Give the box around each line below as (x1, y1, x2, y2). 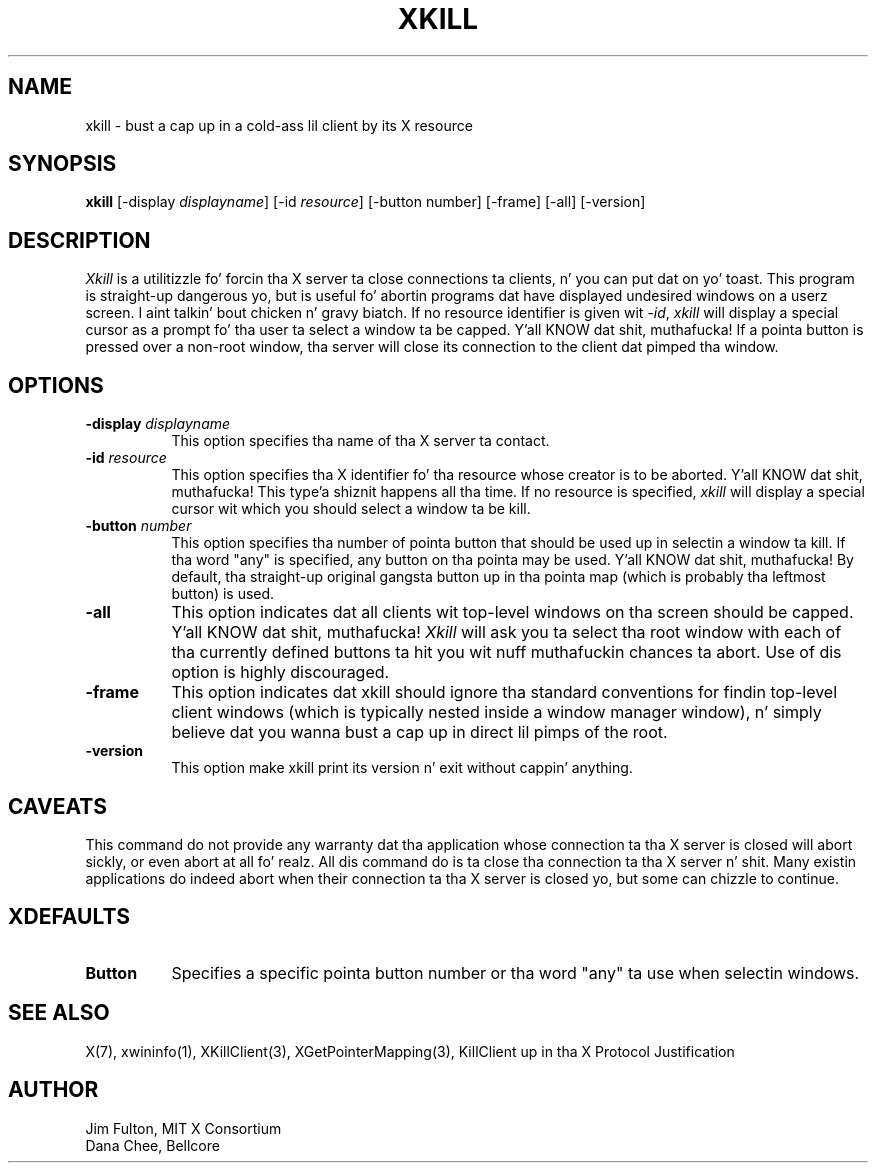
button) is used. (171, 585, 275, 603)
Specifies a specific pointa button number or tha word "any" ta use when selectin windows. (171, 962, 860, 983)
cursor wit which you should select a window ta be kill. (171, 500, 531, 518)
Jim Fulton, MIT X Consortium (85, 1119, 282, 1137)
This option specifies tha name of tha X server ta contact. (171, 432, 550, 450)
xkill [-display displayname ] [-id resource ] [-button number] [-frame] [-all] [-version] (85, 193, 646, 211)
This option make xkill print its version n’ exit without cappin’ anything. (171, 759, 633, 777)
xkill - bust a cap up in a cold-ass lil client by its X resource (85, 116, 473, 134)
